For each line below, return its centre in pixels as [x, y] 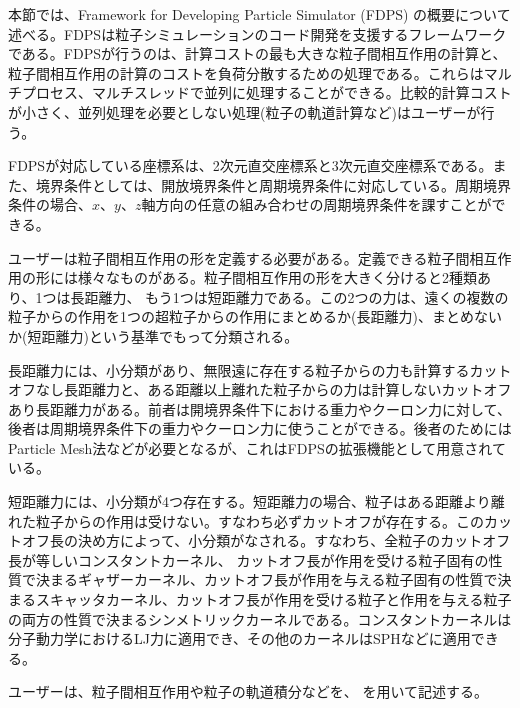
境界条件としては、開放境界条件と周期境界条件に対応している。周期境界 [273, 184]
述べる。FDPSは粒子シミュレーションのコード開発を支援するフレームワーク [257, 33]
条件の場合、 [50, 204]
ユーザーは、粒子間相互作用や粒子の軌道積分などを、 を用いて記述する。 [248, 691]
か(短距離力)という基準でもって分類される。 [153, 335]
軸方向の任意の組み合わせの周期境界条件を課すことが [316, 204]
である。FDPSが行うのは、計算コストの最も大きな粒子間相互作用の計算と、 [257, 53]
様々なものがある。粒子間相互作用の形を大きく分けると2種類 [277, 277]
